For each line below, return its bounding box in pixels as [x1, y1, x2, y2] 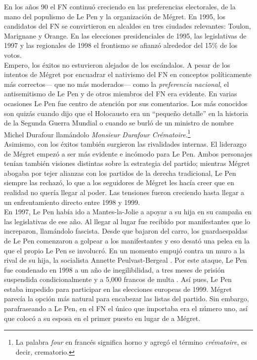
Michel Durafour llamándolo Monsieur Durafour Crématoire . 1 [4, 127, 191, 139]
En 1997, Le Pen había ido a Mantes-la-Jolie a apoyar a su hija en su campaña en [4, 206, 252, 217]
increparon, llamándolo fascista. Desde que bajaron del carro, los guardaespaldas [4, 226, 248, 236]
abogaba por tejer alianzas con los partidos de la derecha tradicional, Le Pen [4, 167, 236, 178]
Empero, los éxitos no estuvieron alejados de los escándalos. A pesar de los [4, 59, 230, 70]
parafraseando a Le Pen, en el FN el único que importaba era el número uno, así [4, 303, 248, 314]
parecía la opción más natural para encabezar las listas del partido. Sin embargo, [4, 293, 249, 304]
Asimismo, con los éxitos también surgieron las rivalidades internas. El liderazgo [4, 138, 247, 149]
